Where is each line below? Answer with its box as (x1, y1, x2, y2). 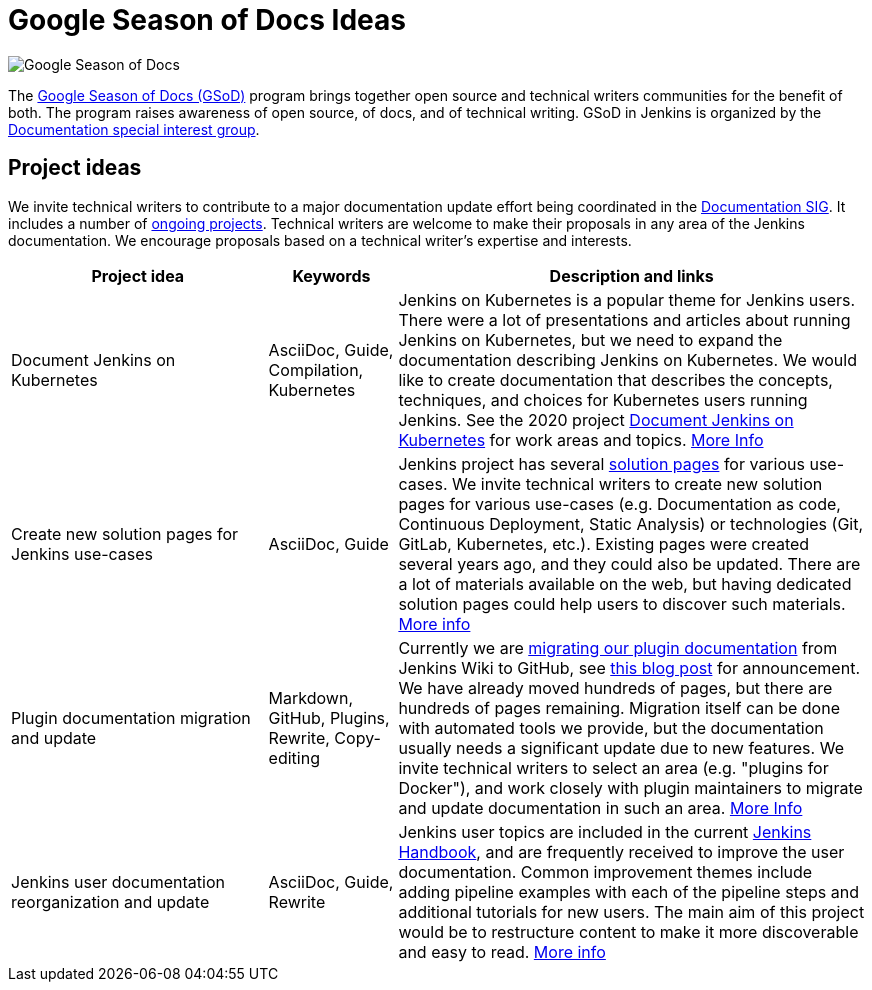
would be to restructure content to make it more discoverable (398, 921, 859, 942)
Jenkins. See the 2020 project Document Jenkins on (398, 409, 794, 430)
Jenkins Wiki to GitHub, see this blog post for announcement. (398, 657, 860, 678)
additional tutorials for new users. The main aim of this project (398, 901, 865, 922)
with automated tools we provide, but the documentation (398, 717, 824, 738)
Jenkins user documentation (11, 871, 225, 892)
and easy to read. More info (398, 941, 606, 962)
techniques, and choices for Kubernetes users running (398, 389, 808, 410)
